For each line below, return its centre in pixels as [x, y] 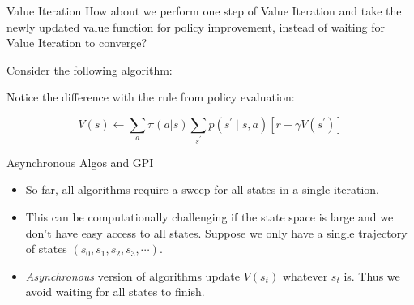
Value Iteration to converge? [77, 43]
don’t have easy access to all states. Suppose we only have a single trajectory [216, 232]
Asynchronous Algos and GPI [80, 162]
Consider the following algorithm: [90, 69]
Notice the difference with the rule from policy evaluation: [151, 97]
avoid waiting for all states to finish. [115, 292]
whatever [305, 275]
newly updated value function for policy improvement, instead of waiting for [196, 26]
